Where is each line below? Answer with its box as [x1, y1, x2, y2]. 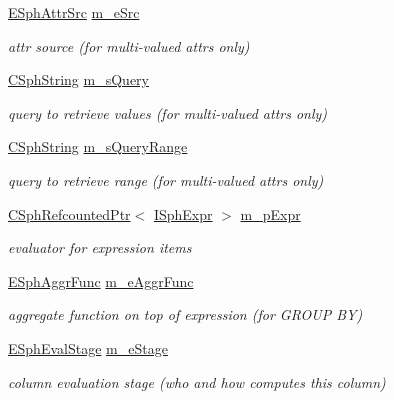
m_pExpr [240, 203, 301, 224]
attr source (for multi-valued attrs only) [8, 35, 250, 56]
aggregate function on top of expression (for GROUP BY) [8, 304, 363, 325]
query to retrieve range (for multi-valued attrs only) [8, 169, 324, 190]
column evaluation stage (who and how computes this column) [8, 371, 386, 392]
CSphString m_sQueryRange [8, 136, 188, 157]
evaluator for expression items [8, 237, 192, 258]
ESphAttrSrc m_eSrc [8, 2, 140, 22]
